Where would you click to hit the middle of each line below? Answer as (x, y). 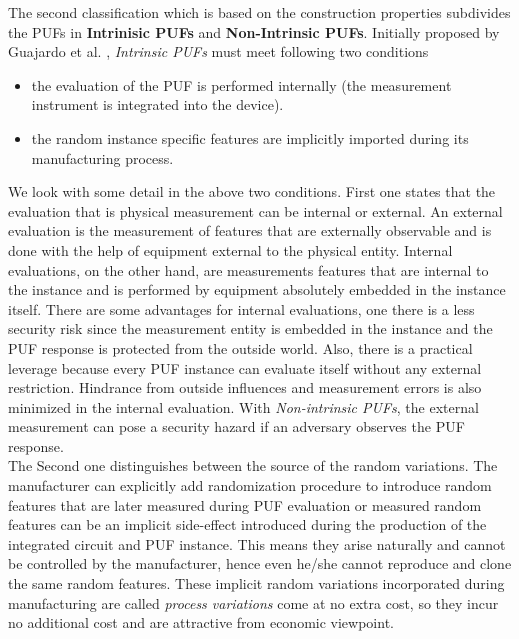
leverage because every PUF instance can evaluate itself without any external (245, 367)
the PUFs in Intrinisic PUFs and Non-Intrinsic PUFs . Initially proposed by (254, 31)
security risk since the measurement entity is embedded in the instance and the (250, 328)
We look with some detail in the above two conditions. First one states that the (252, 191)
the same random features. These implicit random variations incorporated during (256, 583)
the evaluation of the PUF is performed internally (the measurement (241, 84)
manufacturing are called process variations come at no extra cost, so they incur (253, 602)
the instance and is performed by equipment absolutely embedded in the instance (257, 289)
